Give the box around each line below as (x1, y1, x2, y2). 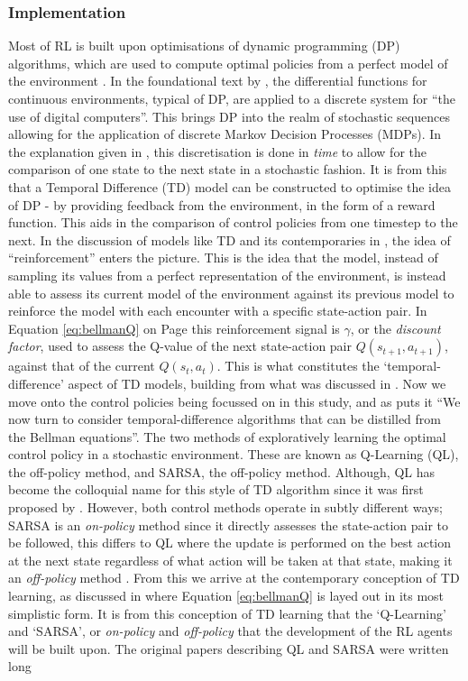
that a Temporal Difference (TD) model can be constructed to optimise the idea (8, 177, 452, 196)
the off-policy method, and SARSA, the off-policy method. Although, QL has (8, 462, 436, 481)
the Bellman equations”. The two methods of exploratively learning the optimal (8, 427, 446, 446)
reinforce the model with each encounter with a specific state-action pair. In (8, 301, 427, 320)
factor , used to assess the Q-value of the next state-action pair (8, 336, 353, 355)
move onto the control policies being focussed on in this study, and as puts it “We (8, 391, 461, 410)
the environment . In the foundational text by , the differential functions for (8, 71, 427, 90)
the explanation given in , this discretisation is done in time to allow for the (8, 142, 427, 161)
